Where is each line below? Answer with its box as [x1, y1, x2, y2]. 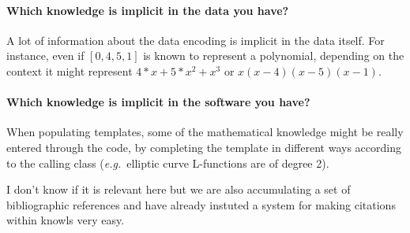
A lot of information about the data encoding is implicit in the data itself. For [6, 31, 385, 48]
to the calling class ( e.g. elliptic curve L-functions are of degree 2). [6, 154, 329, 171]
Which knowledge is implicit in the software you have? [6, 94, 310, 110]
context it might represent [6, 62, 133, 79]
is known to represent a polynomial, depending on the [143, 47, 404, 64]
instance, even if [6, 47, 85, 64]
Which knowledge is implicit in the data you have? [6, 2, 289, 18]
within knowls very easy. [6, 212, 125, 228]
